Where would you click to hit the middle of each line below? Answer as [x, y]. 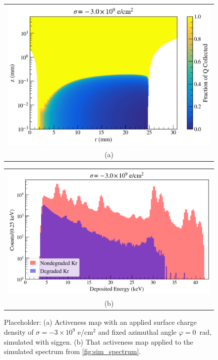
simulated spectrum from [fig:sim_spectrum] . [73, 351]
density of [19, 332]
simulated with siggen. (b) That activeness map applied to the [99, 341]
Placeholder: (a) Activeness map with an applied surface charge [100, 322]
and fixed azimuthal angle [137, 332]
